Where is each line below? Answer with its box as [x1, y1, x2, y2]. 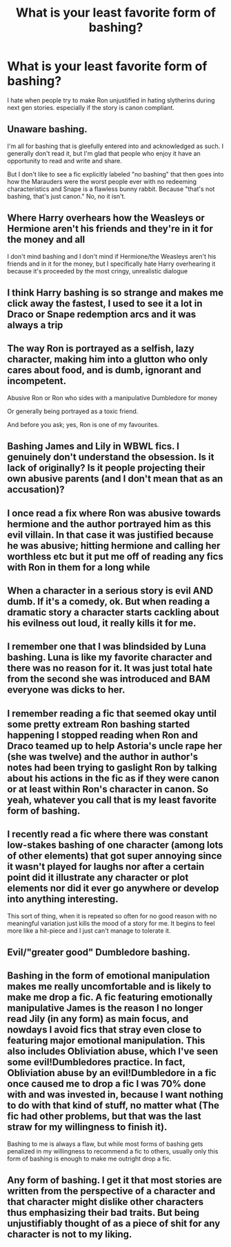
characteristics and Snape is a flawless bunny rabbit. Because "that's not [7, 185, 215, 193]
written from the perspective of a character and [7, 1185, 216, 1197]
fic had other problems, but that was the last [7, 1111, 201, 1122]
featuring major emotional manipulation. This [7, 1035, 205, 1046]
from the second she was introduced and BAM [7, 673, 210, 685]
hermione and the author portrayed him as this [7, 518, 212, 530]
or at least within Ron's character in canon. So [7, 783, 209, 795]
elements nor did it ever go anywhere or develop [7, 882, 219, 894]
